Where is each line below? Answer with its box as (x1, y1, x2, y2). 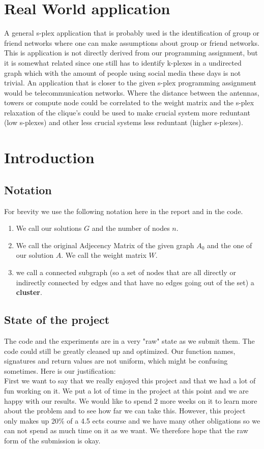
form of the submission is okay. (4, 435, 101, 445)
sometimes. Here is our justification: (4, 365, 116, 376)
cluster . (16, 287, 42, 297)
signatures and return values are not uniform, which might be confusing (4, 355, 228, 366)
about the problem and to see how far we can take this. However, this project (4, 405, 246, 416)
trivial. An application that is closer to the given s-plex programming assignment (4, 77, 256, 88)
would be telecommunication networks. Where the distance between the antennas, (4, 87, 259, 98)
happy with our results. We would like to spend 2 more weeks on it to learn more (4, 395, 257, 406)
